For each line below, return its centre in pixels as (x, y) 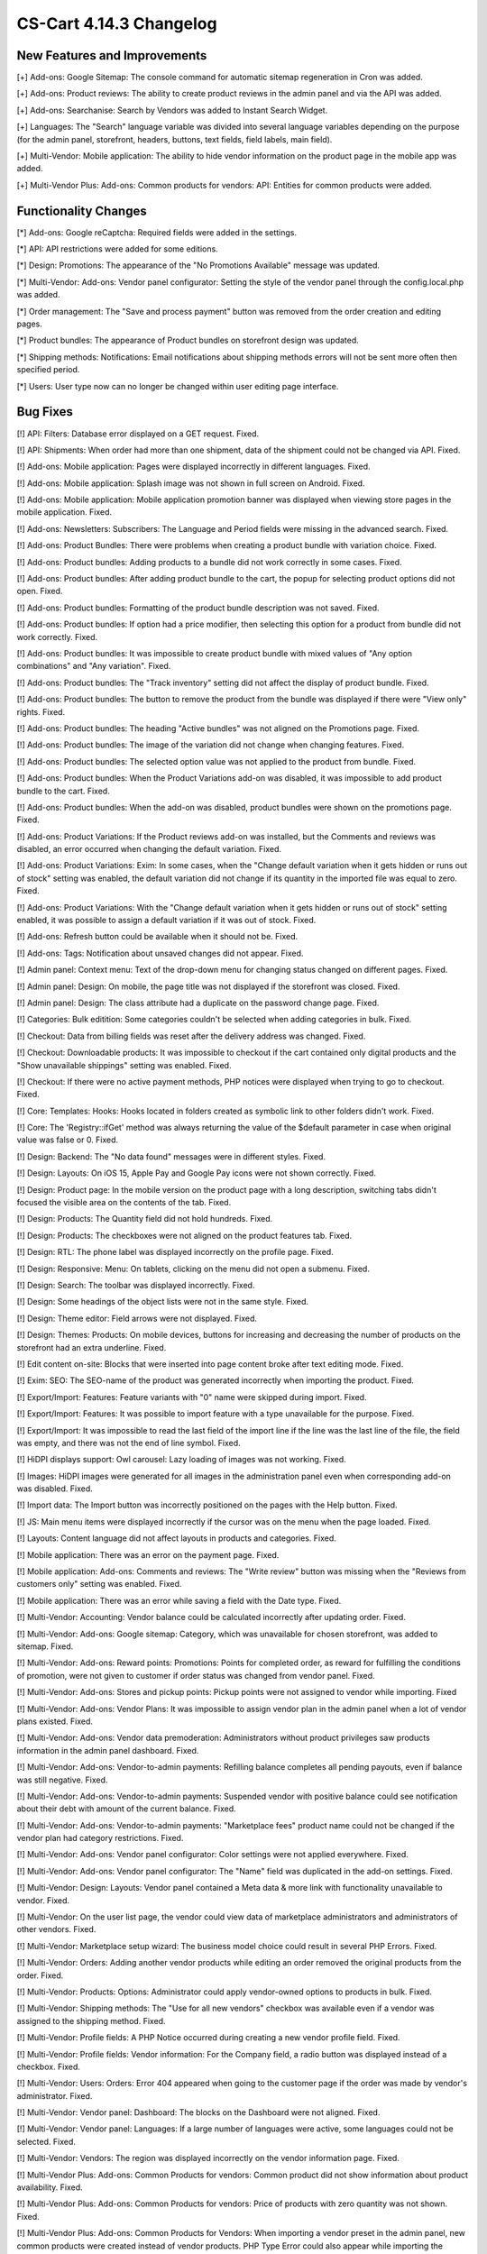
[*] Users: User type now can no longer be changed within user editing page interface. (178, 386)
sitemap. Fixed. (45, 1646)
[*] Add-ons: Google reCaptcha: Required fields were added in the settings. (157, 232)
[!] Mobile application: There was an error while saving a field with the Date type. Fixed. (179, 1600)
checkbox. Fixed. (49, 2066)
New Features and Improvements (112, 55)
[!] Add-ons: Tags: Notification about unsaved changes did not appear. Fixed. (160, 953)
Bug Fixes (45, 412)
